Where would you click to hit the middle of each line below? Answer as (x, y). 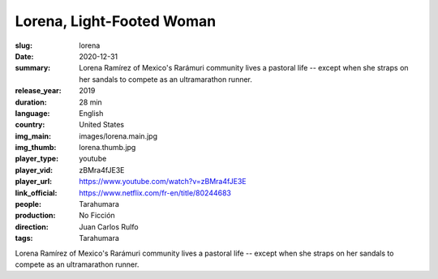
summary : (33, 68)
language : (32, 113)
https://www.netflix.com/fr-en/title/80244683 (155, 193)
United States (102, 125)
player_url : (34, 182)
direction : (32, 226)
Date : (24, 56)
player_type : (37, 159)
